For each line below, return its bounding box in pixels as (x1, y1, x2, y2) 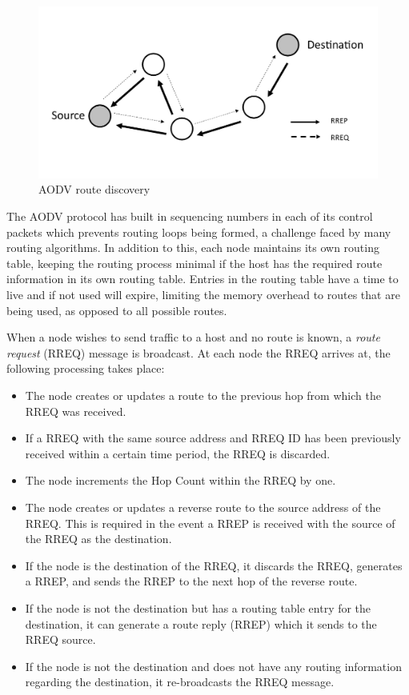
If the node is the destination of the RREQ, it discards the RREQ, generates (25, 557, 403, 573)
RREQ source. (25, 631, 96, 648)
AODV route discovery (38, 181, 150, 198)
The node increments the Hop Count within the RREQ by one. (25, 472, 336, 489)
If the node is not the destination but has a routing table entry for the (25, 599, 371, 616)
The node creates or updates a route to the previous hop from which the (25, 387, 381, 404)
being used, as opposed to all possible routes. (6, 302, 227, 318)
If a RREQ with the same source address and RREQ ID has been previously (25, 429, 401, 446)
